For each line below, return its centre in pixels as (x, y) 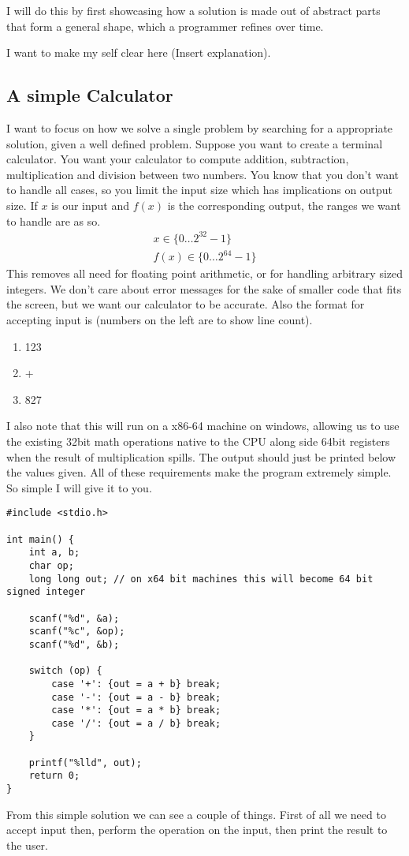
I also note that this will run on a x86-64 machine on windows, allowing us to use (203, 426)
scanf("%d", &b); (74, 644)
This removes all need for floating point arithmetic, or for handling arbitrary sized (205, 273)
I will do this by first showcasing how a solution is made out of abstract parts (193, 10)
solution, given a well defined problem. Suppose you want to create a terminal (195, 143)
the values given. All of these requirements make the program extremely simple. (199, 472)
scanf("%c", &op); (77, 632)
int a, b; (54, 553)
